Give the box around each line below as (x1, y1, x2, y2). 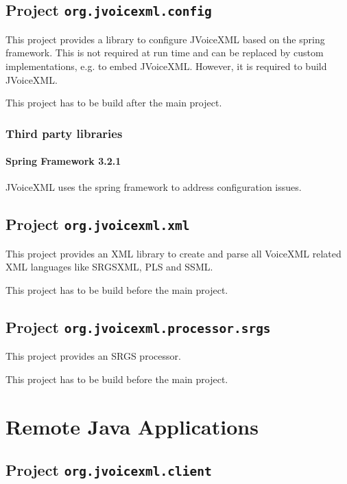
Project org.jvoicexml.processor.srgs (5, 316, 271, 337)
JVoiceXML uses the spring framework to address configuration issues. (5, 180, 302, 194)
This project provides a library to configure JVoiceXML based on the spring (5, 32, 325, 46)
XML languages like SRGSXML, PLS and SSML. (5, 260, 213, 274)
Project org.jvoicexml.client (5, 459, 212, 481)
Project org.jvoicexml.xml (5, 214, 190, 235)
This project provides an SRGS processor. (5, 349, 181, 363)
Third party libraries (5, 124, 123, 141)
